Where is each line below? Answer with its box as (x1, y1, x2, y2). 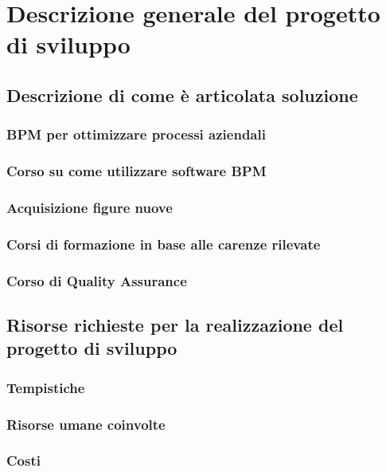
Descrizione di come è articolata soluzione (6, 82, 358, 107)
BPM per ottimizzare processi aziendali (6, 124, 266, 144)
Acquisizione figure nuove (6, 197, 173, 217)
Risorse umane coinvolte (6, 414, 166, 434)
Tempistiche (6, 377, 85, 397)
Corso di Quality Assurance (6, 270, 187, 290)
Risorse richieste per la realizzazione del (6, 312, 344, 336)
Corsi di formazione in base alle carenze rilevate (6, 234, 321, 254)
